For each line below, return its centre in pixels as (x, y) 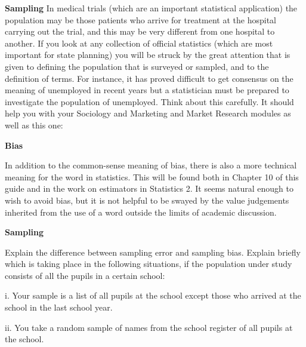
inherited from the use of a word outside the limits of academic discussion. (141, 212)
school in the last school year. (59, 307)
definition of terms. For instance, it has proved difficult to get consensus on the (149, 78)
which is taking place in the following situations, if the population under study (149, 264)
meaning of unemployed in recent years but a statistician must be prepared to (147, 90)
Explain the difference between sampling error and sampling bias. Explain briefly (153, 252)
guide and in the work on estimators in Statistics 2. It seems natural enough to (149, 188)
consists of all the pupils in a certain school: (85, 275)
